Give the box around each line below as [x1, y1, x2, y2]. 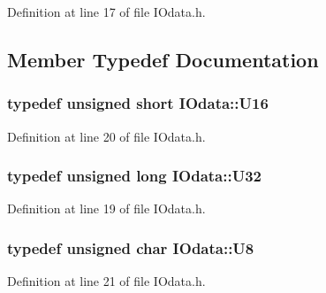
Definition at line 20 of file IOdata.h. [7, 127, 206, 145]
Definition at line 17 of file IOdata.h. [7, 3, 206, 20]
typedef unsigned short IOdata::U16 [7, 92, 269, 114]
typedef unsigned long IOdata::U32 [7, 165, 262, 187]
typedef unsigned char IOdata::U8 [7, 236, 254, 258]
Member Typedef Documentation [7, 45, 319, 73]
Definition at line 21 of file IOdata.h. [7, 272, 206, 290]
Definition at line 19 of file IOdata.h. [7, 199, 206, 218]
